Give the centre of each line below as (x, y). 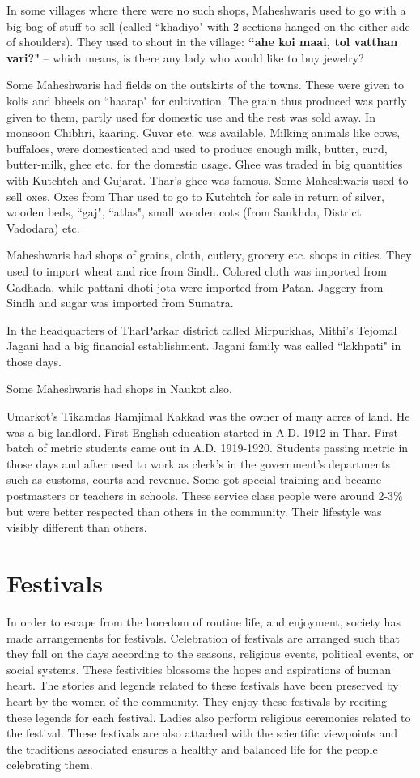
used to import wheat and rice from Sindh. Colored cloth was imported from (197, 270)
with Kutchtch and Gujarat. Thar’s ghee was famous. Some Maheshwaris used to (208, 180)
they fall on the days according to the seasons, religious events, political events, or (210, 654)
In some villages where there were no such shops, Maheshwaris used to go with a (206, 10)
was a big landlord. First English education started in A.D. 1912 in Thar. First (203, 432)
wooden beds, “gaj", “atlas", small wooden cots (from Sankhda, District (184, 212)
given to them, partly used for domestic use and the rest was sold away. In (191, 116)
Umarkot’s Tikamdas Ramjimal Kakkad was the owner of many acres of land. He (208, 416)
